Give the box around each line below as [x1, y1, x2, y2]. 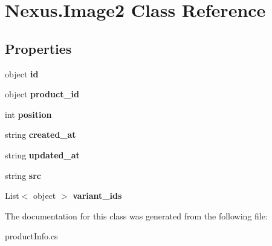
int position [5, 108, 52, 120]
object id [5, 67, 39, 80]
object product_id [5, 88, 79, 100]
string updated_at [5, 148, 80, 161]
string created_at [5, 128, 76, 141]
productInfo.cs [5, 230, 58, 242]
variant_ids [73, 189, 122, 202]
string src [5, 169, 41, 181]
